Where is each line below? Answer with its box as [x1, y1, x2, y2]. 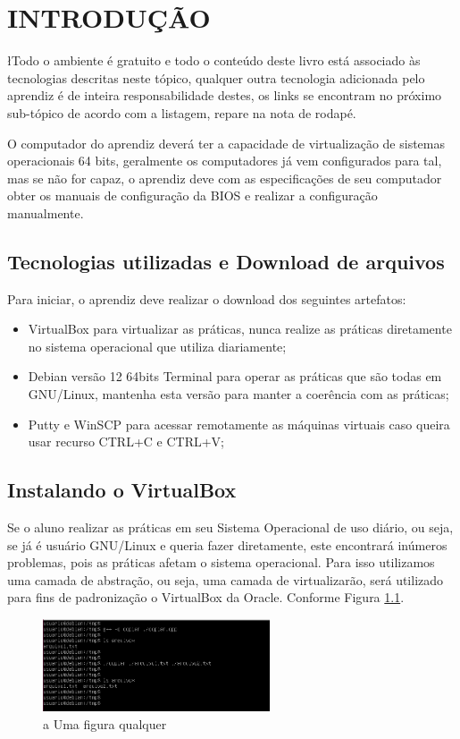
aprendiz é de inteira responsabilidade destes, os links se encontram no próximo [7, 86, 442, 105]
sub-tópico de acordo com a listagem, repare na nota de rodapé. [7, 103, 356, 122]
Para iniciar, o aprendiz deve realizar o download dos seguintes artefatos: [7, 289, 406, 308]
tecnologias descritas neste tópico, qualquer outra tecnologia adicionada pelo [7, 68, 425, 87]
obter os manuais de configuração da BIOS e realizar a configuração [7, 186, 378, 205]
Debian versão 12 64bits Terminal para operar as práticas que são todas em [28, 367, 442, 386]
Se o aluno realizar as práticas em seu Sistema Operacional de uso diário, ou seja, [7, 518, 454, 537]
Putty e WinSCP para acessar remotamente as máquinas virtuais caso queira [28, 414, 450, 433]
